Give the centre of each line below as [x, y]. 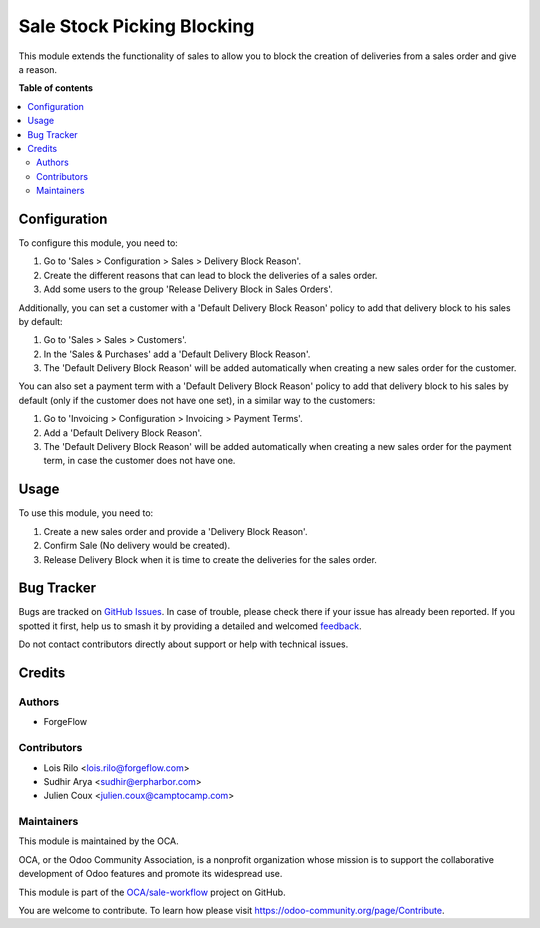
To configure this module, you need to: [98, 242]
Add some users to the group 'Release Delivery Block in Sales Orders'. [188, 289]
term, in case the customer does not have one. [139, 461]
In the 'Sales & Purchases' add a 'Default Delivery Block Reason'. [177, 354]
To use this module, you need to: [86, 513]
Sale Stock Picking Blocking [136, 26]
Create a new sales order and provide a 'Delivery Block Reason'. [175, 531]
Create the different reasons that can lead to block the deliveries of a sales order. [210, 275]
